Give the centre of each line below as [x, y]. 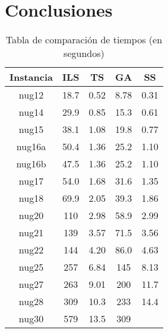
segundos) [84, 53]
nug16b [31, 164]
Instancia [31, 77]
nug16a [31, 147]
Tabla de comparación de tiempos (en [84, 40]
